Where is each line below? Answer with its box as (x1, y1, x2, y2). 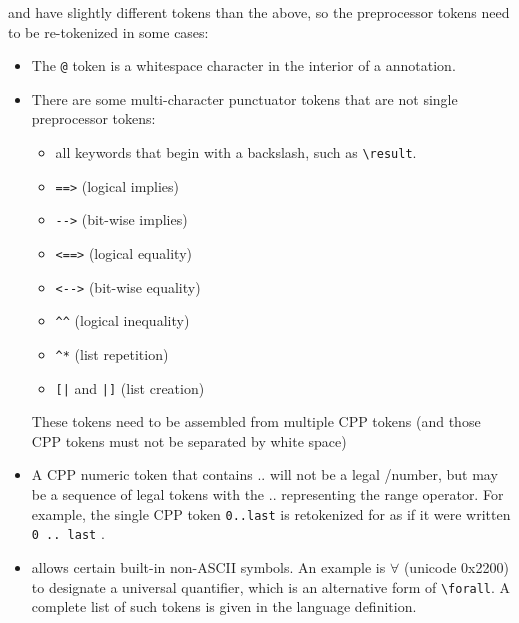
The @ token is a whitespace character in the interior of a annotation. (31, 55, 456, 76)
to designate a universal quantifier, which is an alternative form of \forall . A (31, 576, 511, 597)
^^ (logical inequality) (55, 310, 190, 331)
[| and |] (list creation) (55, 377, 205, 398)
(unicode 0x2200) (403, 556, 509, 577)
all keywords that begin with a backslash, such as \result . (55, 142, 417, 163)
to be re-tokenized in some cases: (8, 21, 209, 42)
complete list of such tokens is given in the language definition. (31, 596, 417, 617)
